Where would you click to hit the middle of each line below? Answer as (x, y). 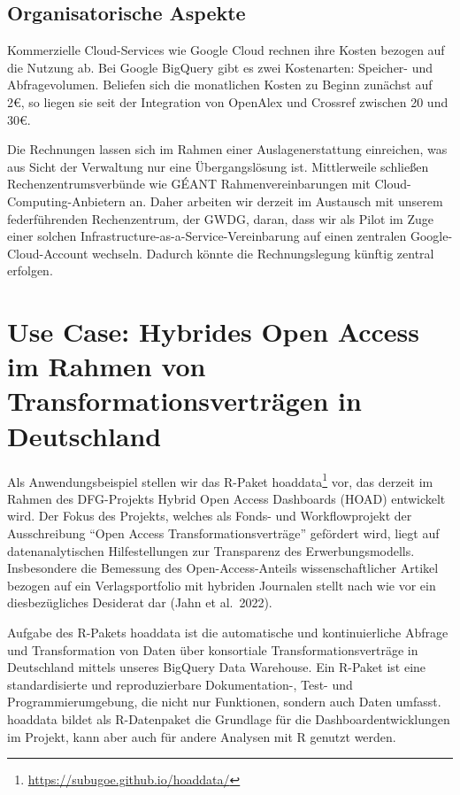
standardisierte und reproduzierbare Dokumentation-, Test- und (180, 684)
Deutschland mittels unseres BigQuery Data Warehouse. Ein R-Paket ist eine (217, 667)
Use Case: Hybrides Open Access (213, 332)
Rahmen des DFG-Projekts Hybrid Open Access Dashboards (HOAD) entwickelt (226, 498)
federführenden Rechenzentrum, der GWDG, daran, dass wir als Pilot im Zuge (220, 218)
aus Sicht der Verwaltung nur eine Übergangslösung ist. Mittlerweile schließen (218, 166)
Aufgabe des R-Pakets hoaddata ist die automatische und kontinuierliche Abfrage (228, 633)
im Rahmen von (107, 366)
